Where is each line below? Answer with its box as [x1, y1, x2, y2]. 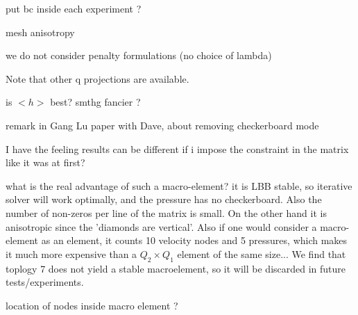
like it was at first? [6, 155, 85, 170]
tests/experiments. [6, 275, 84, 289]
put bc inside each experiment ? [6, 1, 142, 15]
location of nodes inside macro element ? [6, 298, 178, 312]
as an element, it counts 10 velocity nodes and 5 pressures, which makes [41, 233, 348, 248]
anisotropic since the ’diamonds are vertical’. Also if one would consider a [6, 219, 317, 234]
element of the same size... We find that [177, 246, 346, 261]
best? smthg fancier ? [50, 95, 141, 109]
